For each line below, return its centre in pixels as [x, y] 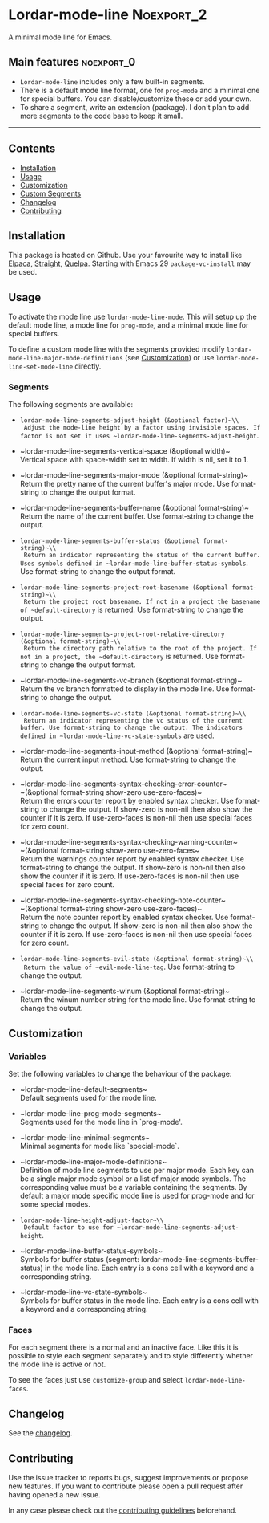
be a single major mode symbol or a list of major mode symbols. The [133, 1179]
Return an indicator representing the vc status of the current [133, 721]
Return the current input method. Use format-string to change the [128, 759]
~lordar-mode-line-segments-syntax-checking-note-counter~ [122, 900]
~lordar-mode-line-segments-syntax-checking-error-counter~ [123, 784]
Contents [32, 149]
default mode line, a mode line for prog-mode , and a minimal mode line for [128, 325]
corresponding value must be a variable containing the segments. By [133, 1187]
